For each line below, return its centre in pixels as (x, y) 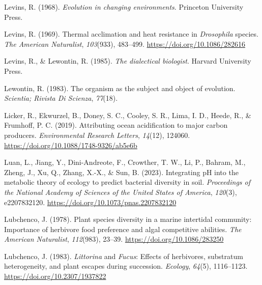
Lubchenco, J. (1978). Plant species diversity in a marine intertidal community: (128, 219)
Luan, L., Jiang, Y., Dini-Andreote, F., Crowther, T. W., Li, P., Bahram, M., (125, 162)
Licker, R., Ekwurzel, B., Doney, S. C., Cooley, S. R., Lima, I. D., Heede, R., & (128, 115)
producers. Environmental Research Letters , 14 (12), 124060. (97, 135)
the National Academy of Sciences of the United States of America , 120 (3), (121, 192)
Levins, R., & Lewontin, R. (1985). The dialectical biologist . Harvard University (128, 61)
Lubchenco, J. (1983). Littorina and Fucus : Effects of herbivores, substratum (124, 256)
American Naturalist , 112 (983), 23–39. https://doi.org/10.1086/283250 (114, 239)
